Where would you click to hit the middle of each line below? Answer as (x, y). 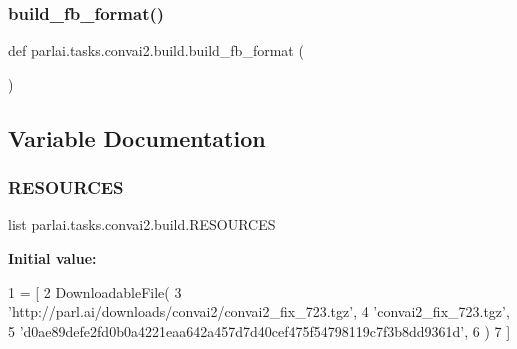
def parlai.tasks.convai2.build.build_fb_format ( (156, 50)
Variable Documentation (137, 137)
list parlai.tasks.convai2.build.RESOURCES (142, 224)
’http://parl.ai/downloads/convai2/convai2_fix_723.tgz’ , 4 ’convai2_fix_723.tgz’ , (259, 311)
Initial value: (52, 258)
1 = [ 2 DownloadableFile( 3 (95, 291)
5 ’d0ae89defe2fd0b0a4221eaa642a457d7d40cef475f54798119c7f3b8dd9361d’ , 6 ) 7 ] (259, 330)
